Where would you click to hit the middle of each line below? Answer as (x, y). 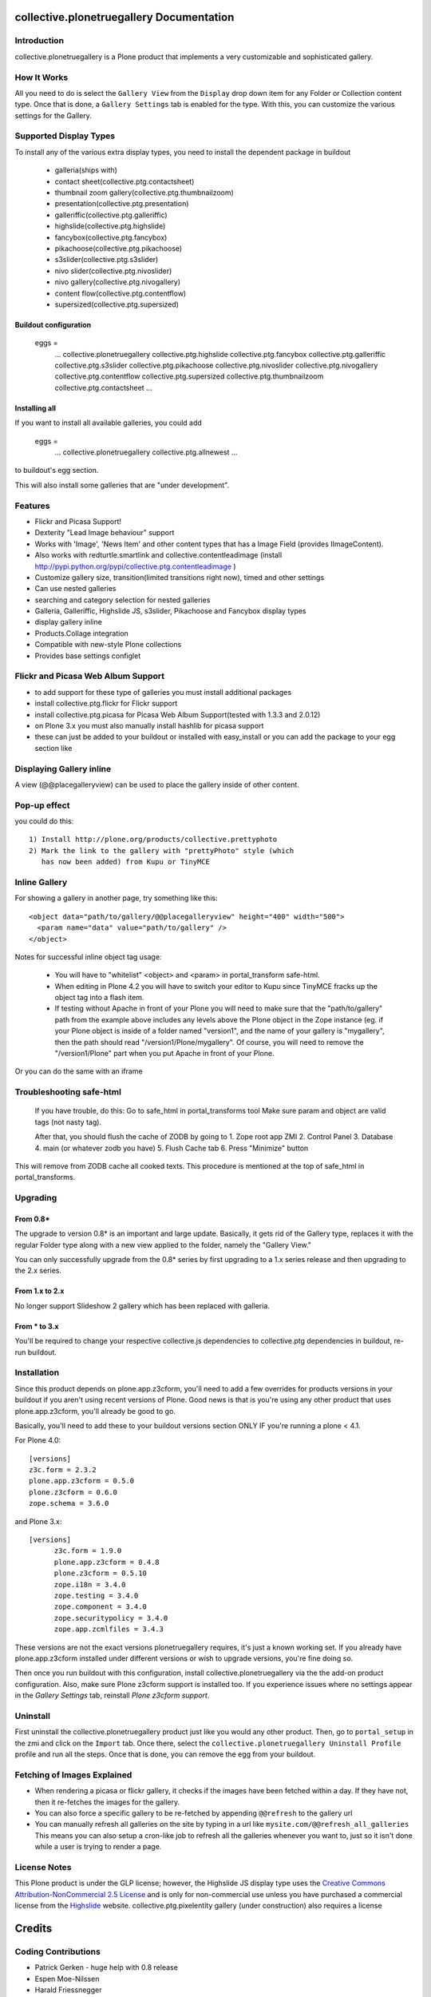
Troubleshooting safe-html (68, 1092)
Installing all (35, 408)
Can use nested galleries (75, 589)
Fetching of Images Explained (73, 1775)
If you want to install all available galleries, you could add (109, 423)
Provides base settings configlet (88, 656)
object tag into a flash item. (99, 998)
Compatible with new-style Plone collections (108, 645)
